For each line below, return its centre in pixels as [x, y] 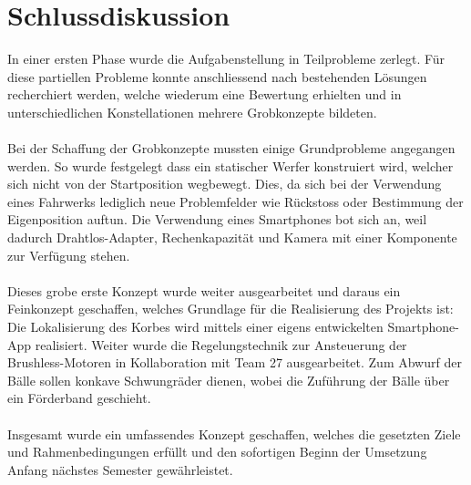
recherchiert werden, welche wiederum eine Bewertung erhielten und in [205, 94]
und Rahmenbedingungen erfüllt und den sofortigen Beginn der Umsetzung [217, 452]
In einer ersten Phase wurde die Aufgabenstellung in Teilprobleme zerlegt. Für [226, 59]
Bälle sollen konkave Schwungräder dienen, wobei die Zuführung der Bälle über [229, 380]
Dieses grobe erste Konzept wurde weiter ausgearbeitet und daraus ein [204, 290]
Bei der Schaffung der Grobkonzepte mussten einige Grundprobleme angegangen [231, 148]
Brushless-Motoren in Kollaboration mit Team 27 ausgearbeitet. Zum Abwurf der [235, 362]
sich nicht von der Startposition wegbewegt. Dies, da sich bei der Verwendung [225, 184]
